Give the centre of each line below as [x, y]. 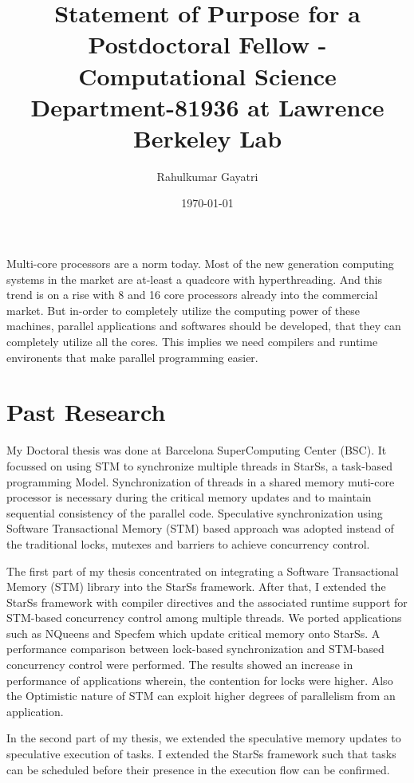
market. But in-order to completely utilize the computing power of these [183, 310]
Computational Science [207, 75]
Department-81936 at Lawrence [207, 106]
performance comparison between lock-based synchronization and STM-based [195, 649]
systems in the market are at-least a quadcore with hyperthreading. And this [195, 279]
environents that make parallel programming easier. [132, 357]
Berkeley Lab [207, 138]
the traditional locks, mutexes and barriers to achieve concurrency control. [188, 543]
